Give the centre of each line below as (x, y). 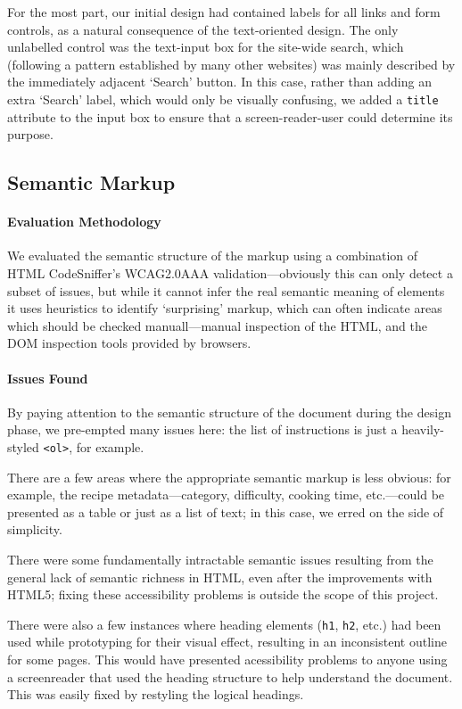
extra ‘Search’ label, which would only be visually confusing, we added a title (223, 99)
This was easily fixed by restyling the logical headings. (156, 694)
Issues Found (48, 378)
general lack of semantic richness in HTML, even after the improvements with (220, 577)
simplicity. (35, 529)
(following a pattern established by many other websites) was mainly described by (231, 64)
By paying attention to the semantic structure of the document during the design (229, 412)
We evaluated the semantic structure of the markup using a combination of (213, 256)
